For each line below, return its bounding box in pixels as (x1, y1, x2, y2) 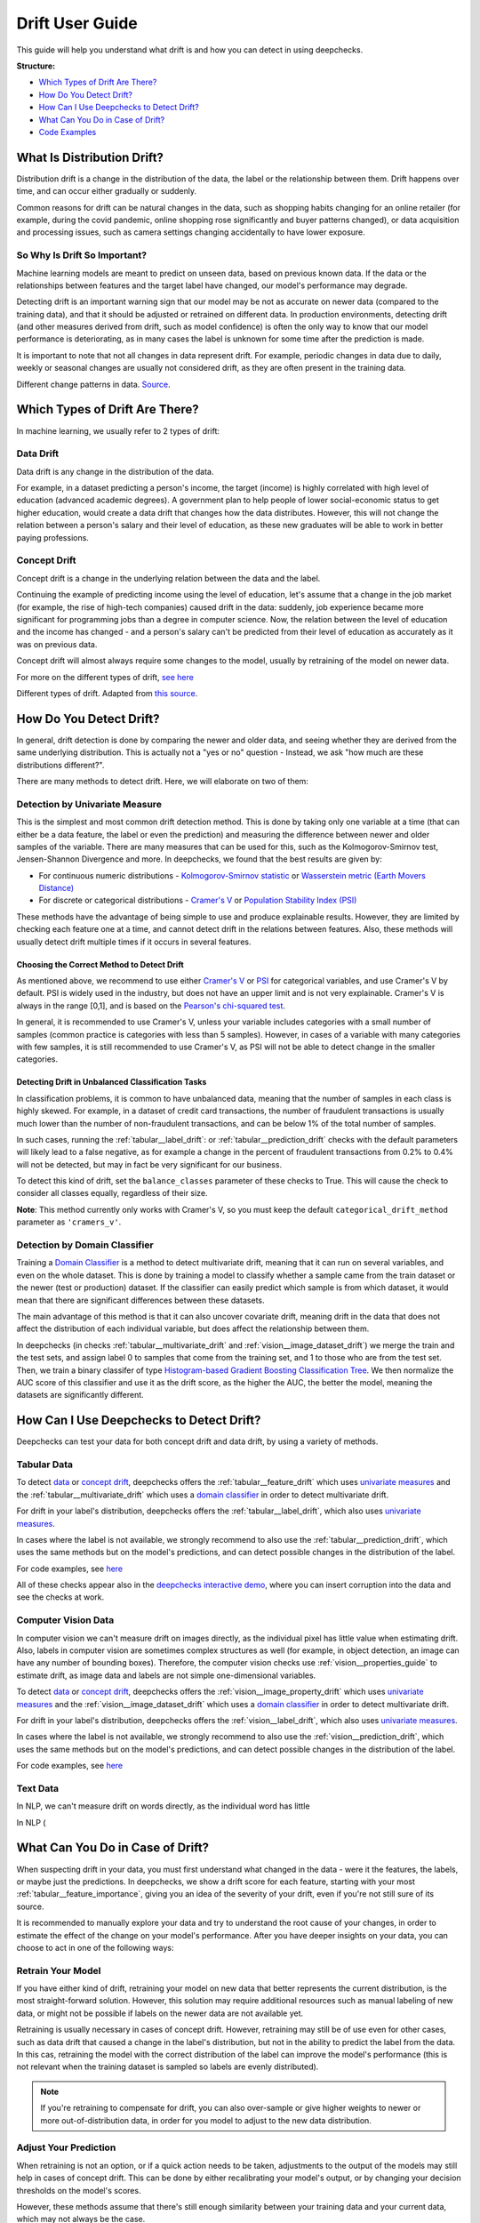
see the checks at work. (16, 1592, 105, 1602)
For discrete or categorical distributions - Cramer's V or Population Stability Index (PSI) (38, 895, 357, 906)
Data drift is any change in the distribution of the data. (16, 466, 214, 477)
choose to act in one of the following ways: (16, 1942, 174, 1953)
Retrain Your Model (16, 1964, 101, 1977)
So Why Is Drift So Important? (16, 249, 147, 261)
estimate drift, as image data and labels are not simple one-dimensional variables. (16, 1670, 316, 1681)
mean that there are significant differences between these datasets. (16, 1295, 266, 1305)
